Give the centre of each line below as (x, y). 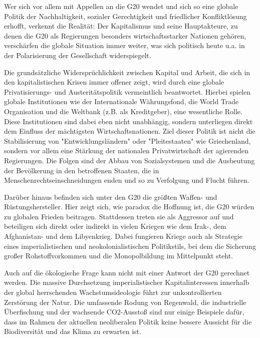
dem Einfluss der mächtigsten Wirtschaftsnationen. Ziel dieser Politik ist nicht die (130, 131)
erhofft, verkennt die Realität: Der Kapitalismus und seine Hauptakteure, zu (121, 26)
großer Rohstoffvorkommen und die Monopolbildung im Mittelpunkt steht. (119, 256)
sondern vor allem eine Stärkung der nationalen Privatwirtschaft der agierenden (126, 150)
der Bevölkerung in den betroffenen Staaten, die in (82, 170)
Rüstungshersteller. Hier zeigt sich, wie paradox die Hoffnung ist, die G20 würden (129, 207)
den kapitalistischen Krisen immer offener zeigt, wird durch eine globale (114, 82)
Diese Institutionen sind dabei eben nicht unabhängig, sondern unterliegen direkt (128, 121)
